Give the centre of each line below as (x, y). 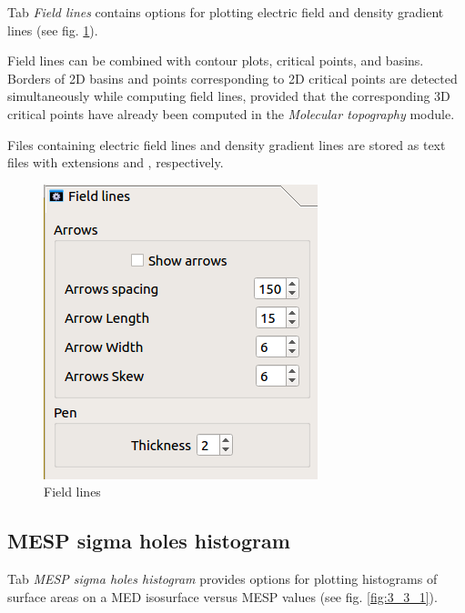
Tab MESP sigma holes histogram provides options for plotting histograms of (222, 579)
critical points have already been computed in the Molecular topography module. (231, 113)
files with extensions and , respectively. (116, 162)
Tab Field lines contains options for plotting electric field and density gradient (226, 12)
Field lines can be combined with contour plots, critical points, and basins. (216, 60)
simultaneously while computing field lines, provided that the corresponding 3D (229, 96)
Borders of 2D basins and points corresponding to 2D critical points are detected (232, 78)
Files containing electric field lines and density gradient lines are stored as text (227, 144)
